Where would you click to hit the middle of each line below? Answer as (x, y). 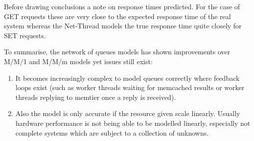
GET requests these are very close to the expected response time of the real (117, 16)
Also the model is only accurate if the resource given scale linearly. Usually (128, 113)
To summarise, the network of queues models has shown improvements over (117, 52)
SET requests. (25, 35)
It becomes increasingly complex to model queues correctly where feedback (127, 78)
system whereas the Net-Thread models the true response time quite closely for (123, 26)
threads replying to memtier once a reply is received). (96, 97)
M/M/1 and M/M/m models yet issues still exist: (78, 61)
